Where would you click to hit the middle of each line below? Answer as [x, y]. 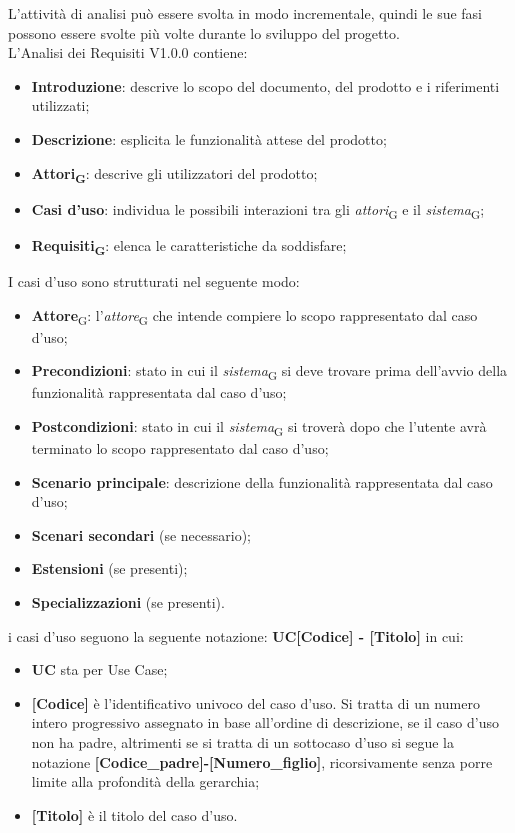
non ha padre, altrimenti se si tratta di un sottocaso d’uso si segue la [242, 742]
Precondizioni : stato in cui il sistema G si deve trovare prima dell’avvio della [269, 372]
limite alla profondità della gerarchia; [145, 781]
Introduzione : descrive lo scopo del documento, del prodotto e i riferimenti [265, 85]
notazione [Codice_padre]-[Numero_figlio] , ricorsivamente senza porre [262, 761]
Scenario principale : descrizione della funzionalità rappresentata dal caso [262, 481]
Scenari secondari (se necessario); [141, 534]
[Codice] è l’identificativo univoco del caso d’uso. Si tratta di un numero [255, 702]
